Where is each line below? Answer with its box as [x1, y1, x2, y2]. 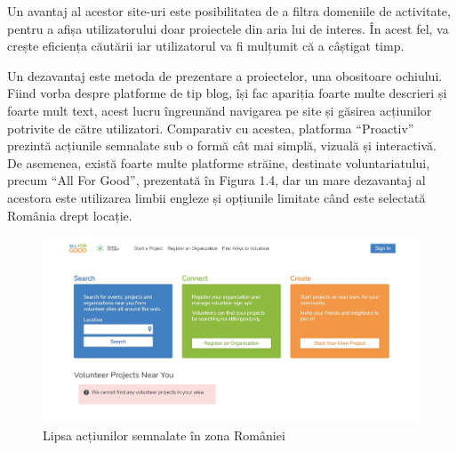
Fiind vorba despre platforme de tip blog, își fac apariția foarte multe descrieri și [7, 84, 447, 102]
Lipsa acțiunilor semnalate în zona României [43, 425, 285, 444]
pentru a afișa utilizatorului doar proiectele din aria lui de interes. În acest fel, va [7, 19, 449, 37]
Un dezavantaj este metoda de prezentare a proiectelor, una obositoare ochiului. [7, 66, 443, 85]
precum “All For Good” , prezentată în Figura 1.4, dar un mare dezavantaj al [7, 171, 426, 189]
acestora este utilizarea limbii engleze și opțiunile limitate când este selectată [7, 188, 426, 206]
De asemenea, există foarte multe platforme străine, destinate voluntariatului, [7, 153, 430, 172]
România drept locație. [7, 205, 132, 224]
